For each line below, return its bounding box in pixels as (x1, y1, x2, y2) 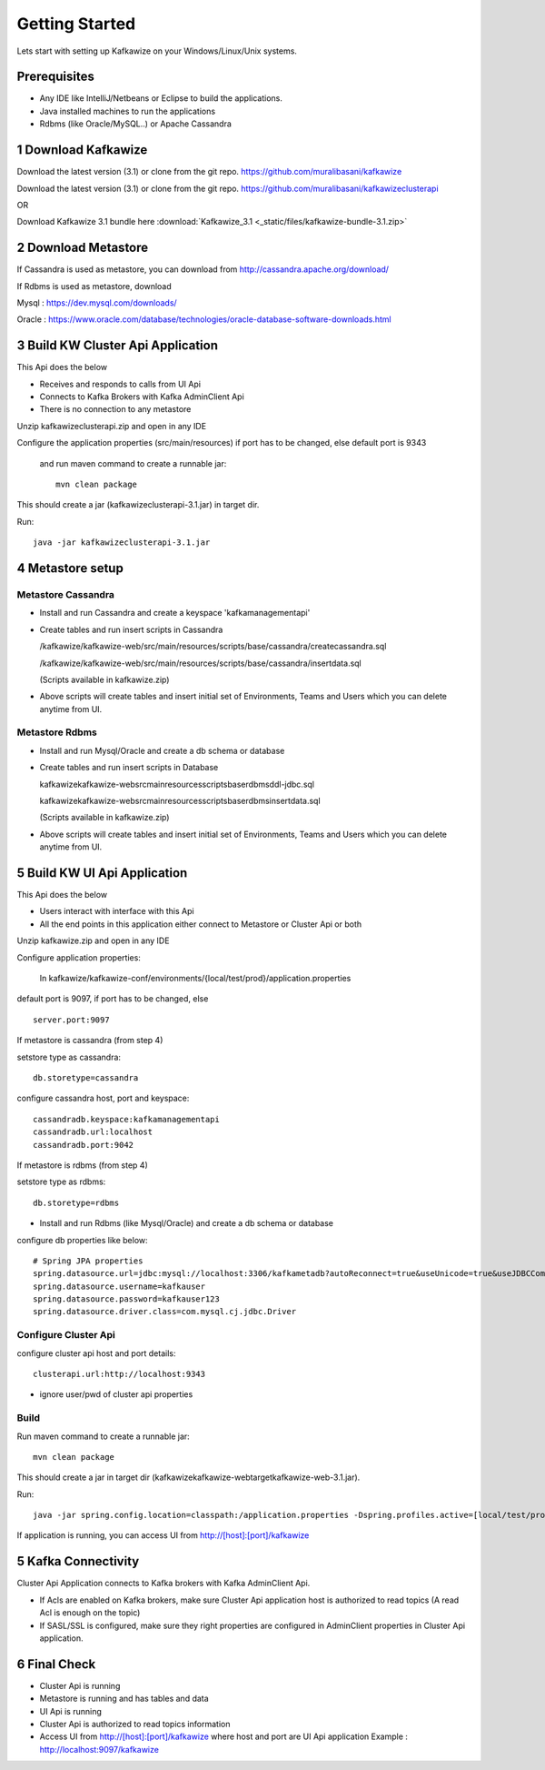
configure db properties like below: (16, 1234, 149, 1245)
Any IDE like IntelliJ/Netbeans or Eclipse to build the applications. (39, 93, 283, 104)
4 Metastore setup (16, 560, 124, 577)
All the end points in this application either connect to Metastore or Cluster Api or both (39, 919, 362, 930)
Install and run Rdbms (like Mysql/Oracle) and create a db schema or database (39, 1218, 334, 1229)
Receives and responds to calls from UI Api (39, 378, 202, 389)
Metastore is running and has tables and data (39, 1693, 209, 1705)
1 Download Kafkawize (16, 142, 148, 158)
